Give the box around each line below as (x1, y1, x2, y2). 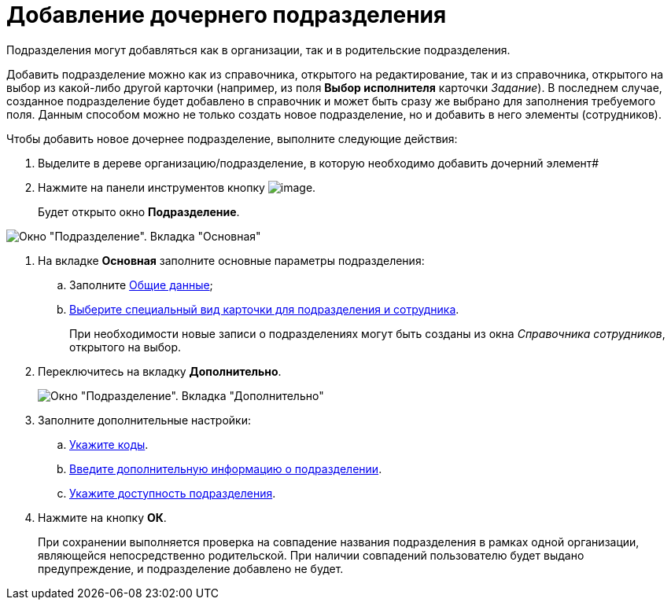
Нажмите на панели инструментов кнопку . (38, 180, 316, 194)
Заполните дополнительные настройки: (38, 413, 252, 427)
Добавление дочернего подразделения (6, 2, 447, 28)
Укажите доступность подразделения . (69, 486, 276, 500)
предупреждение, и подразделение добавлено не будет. (38, 561, 344, 575)
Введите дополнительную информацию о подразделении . (69, 461, 382, 476)
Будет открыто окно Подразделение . (38, 204, 240, 219)
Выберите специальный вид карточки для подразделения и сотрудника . (69, 302, 459, 316)
